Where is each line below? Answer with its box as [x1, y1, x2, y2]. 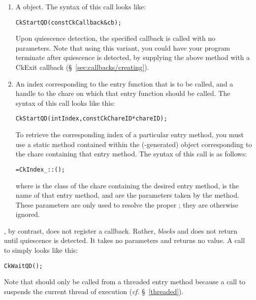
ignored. [15, 209, 40, 219]
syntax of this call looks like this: [15, 97, 115, 108]
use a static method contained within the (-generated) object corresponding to [15, 139, 252, 149]
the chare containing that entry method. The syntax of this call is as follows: [15, 149, 247, 159]
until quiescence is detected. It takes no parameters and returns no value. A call [4, 235, 245, 245]
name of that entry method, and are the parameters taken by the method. [15, 190, 239, 200]
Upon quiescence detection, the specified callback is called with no [15, 33, 216, 43]
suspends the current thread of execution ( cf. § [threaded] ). [4, 286, 184, 296]
